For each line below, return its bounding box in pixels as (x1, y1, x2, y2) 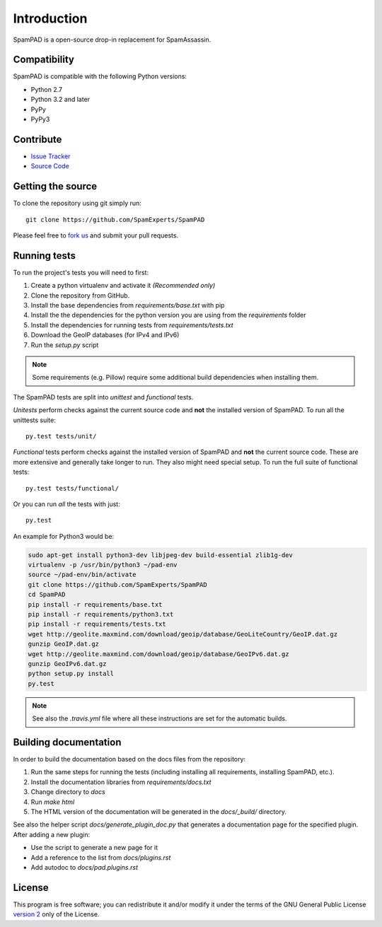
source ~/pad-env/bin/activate (28, 571, 137, 579)
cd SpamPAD (28, 590, 66, 599)
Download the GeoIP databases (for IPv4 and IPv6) (30, 331, 180, 339)
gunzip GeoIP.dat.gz (28, 640, 99, 648)
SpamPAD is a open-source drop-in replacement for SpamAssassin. (13, 35, 212, 44)
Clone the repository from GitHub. (30, 291, 130, 300)
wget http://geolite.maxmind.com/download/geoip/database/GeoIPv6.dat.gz (28, 650, 289, 658)
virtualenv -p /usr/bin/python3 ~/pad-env (28, 561, 178, 569)
